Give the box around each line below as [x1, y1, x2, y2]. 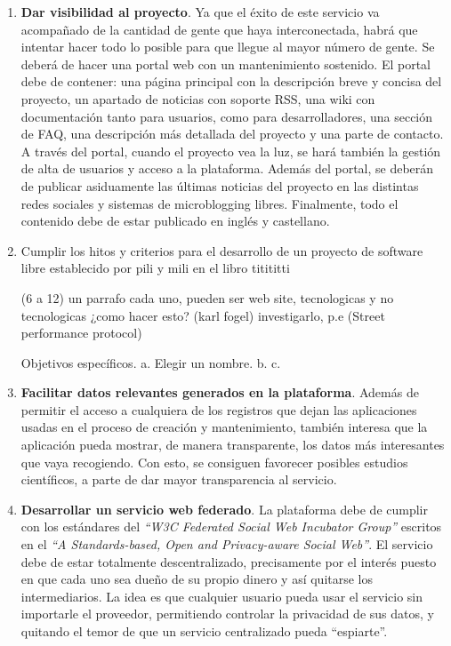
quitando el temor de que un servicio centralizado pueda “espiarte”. [20, 622, 388, 640]
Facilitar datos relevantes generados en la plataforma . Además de [20, 383, 419, 402]
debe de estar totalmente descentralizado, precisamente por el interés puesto [20, 552, 437, 570]
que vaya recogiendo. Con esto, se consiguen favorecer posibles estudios [20, 452, 408, 471]
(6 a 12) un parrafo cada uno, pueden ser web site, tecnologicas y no [20, 288, 394, 307]
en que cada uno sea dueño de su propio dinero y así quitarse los [20, 570, 374, 588]
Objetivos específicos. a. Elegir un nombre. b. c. [20, 353, 281, 371]
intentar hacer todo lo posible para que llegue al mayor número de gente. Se [20, 37, 435, 56]
